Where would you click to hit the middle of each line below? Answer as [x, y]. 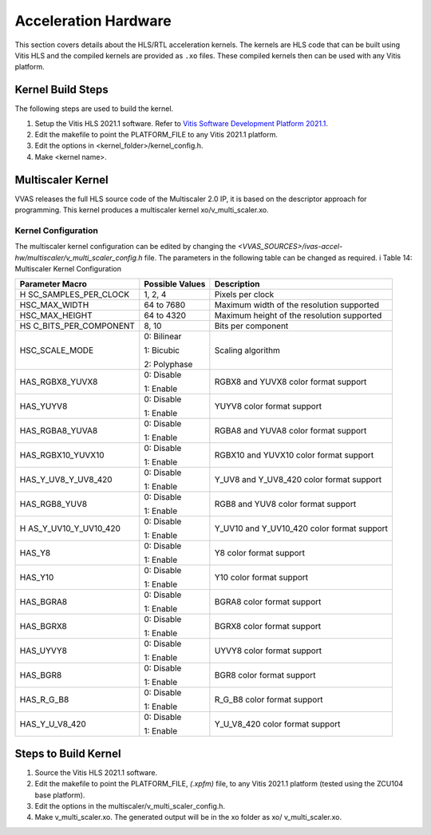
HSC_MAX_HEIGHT [56, 315]
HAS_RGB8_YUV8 [53, 505]
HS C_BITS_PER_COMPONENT [77, 326]
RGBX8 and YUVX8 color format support [291, 382]
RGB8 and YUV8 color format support [285, 505]
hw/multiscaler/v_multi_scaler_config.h [79, 257]
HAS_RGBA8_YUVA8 [59, 431]
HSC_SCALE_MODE [57, 350]
